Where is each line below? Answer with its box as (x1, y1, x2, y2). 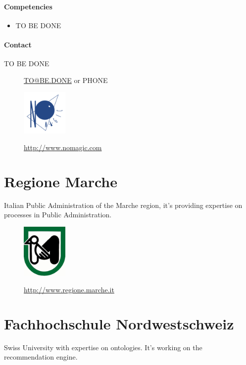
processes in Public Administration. (4, 209, 112, 220)
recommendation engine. (4, 352, 78, 362)
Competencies (4, 1, 52, 11)
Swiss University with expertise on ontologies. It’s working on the (4, 342, 202, 352)
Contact (4, 39, 32, 49)
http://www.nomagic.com (24, 142, 102, 152)
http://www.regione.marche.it (24, 284, 114, 295)
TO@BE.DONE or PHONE (24, 75, 108, 85)
